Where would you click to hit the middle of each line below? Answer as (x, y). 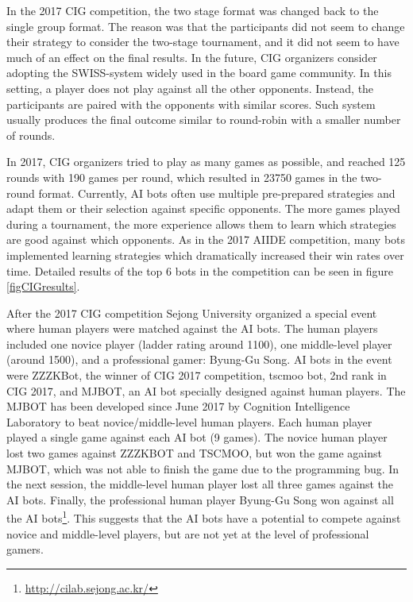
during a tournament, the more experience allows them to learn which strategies (201, 224)
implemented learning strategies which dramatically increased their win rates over (205, 255)
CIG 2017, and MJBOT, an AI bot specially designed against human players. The (206, 390)
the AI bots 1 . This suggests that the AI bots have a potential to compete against (204, 517)
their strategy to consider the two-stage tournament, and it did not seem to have (203, 42)
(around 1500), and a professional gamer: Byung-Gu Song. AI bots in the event (199, 359)
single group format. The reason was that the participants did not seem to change (206, 26)
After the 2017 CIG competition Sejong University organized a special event (192, 313)
